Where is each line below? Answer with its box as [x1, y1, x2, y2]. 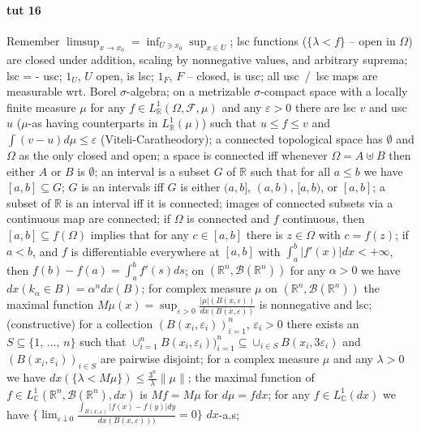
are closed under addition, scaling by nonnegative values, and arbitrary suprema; [6, 51, 408, 67]
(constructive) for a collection [6, 314, 153, 331]
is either [180, 178, 221, 195]
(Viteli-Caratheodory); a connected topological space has [100, 130, 383, 147]
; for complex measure [141, 280, 251, 297]
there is [246, 225, 283, 242]
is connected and [187, 210, 270, 227]
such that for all [250, 162, 331, 179]
